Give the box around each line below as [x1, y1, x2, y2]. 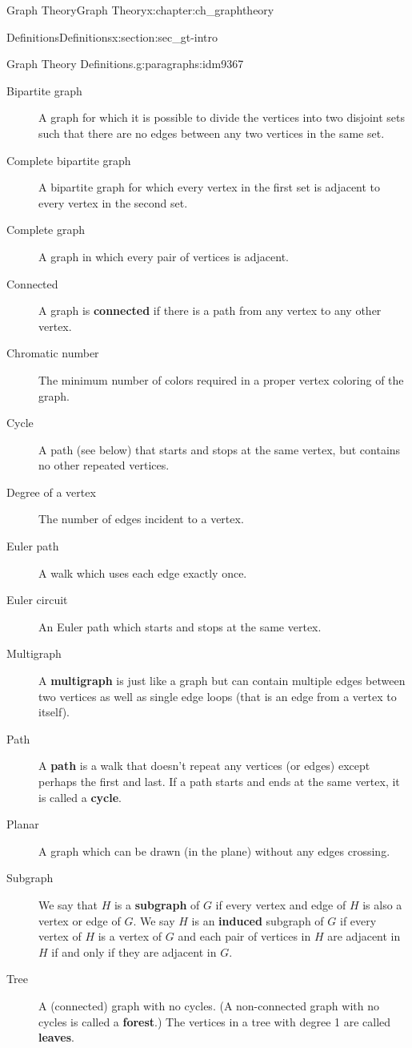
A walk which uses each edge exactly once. [38, 564, 247, 581]
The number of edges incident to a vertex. [38, 510, 244, 527]
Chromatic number [6, 345, 99, 361]
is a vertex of [98, 928, 162, 945]
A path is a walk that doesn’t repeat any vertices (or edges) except [38, 757, 370, 774]
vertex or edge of [38, 912, 121, 929]
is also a [362, 896, 402, 913]
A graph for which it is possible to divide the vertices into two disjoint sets [38, 109, 405, 126]
